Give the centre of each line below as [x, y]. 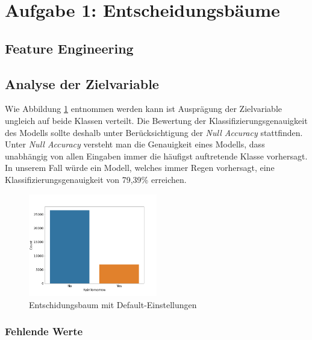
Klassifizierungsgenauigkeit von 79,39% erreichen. [96, 179]
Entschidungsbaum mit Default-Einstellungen [113, 304]
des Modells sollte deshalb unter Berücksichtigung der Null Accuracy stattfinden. [154, 132]
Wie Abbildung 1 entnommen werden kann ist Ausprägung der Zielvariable [144, 109]
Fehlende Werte [44, 331]
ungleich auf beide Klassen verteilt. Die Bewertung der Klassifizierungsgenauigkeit [156, 120]
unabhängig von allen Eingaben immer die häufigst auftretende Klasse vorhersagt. [156, 156]
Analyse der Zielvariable [82, 83]
